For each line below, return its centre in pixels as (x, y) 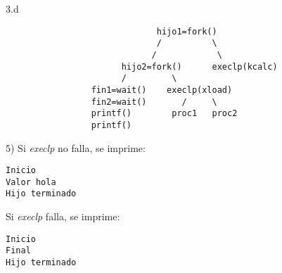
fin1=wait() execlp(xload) (162, 90)
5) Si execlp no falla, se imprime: (76, 147)
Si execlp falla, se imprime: (63, 216)
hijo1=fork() (187, 31)
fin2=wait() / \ (154, 102)
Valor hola (31, 182)
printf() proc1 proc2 (164, 114)
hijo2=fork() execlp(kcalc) (199, 66)
